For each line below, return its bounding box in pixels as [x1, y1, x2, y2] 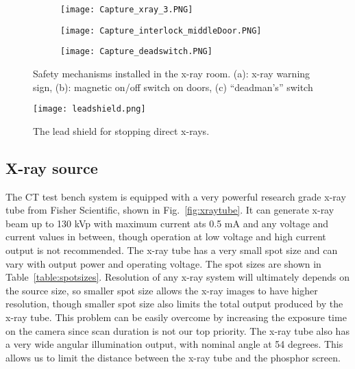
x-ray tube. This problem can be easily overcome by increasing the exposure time [5, 309, 347, 324]
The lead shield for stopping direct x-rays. [33, 123, 210, 138]
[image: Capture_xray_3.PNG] [60, 5, 193, 14]
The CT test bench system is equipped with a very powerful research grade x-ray [5, 189, 346, 203]
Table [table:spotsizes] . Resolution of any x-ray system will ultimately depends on [5, 270, 350, 284]
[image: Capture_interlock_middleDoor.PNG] [60, 25, 262, 36]
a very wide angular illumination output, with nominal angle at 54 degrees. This [5, 337, 343, 351]
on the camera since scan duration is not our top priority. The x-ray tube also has [5, 323, 350, 338]
